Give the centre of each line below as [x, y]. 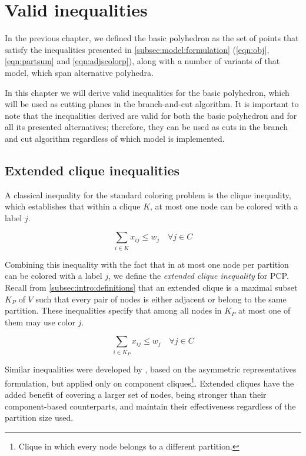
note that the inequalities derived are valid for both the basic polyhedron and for [151, 115]
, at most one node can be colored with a [224, 206]
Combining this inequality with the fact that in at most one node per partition [147, 264]
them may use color [40, 322]
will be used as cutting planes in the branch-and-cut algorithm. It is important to [152, 104]
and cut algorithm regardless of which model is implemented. [115, 138]
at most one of [264, 310]
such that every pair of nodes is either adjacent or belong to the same [161, 299]
